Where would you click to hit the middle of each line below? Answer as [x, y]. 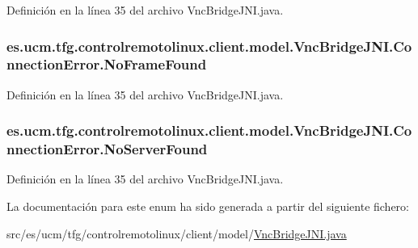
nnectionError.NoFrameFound [107, 64]
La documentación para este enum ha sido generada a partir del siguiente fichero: [208, 206]
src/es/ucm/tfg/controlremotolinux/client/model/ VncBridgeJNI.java [177, 233]
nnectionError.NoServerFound [107, 149]
